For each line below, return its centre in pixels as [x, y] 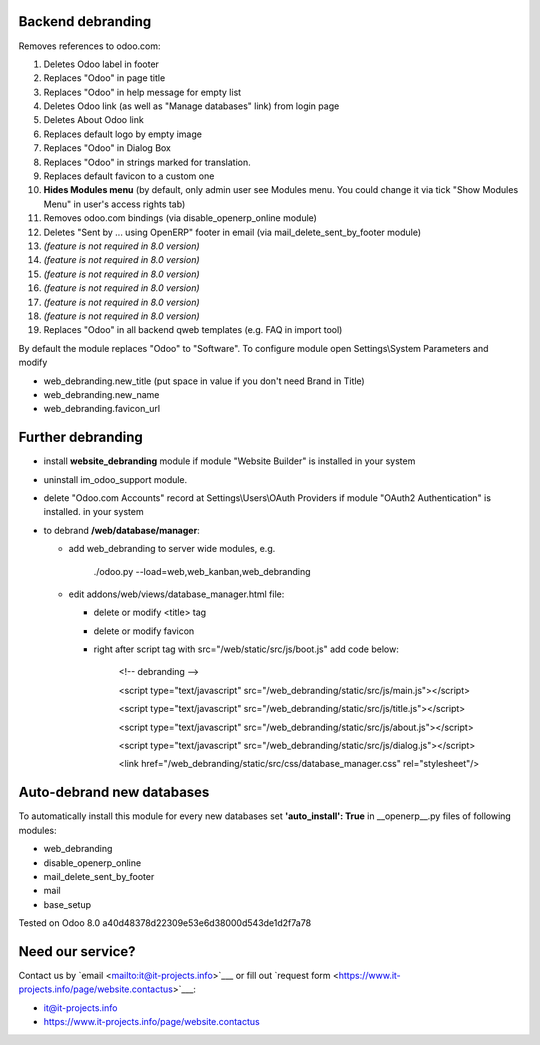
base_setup [67, 904]
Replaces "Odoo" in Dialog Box [107, 148]
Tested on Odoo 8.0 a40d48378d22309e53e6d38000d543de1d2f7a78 [165, 923]
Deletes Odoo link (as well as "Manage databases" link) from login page [191, 106]
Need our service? [77, 951]
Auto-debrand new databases [114, 792]
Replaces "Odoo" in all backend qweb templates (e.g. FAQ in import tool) [193, 330]
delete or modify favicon [144, 631]
